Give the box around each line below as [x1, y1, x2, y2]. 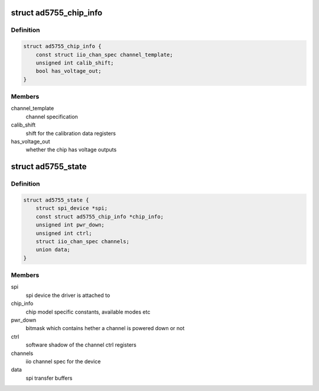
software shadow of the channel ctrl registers [25, 341, 137, 348]
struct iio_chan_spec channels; [35, 238, 130, 245]
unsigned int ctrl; [35, 230, 93, 237]
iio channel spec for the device [25, 358, 101, 365]
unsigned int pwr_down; [35, 222, 105, 228]
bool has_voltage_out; [35, 68, 102, 75]
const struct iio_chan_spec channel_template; [35, 51, 174, 58]
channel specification [25, 113, 78, 120]
